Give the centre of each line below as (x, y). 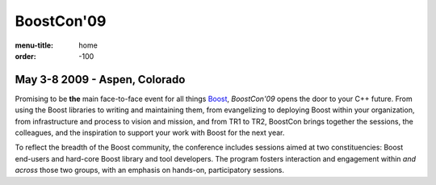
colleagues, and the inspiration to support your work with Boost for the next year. (150, 132)
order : (25, 56)
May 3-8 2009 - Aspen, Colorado (100, 80)
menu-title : (34, 45)
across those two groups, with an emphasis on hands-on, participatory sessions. (149, 170)
